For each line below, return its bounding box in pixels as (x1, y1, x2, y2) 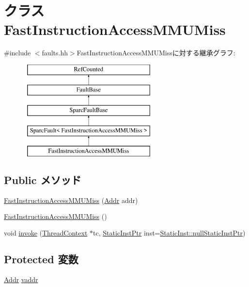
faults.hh (42, 48, 68, 58)
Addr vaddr (4, 274, 38, 284)
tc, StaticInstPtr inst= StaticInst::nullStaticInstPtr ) (93, 227, 246, 237)
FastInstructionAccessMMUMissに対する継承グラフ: (77, 48, 235, 58)
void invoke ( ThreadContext (4, 227, 88, 237)
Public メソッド (4, 172, 81, 187)
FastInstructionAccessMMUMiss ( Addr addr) (4, 195, 138, 205)
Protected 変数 (4, 251, 78, 266)
